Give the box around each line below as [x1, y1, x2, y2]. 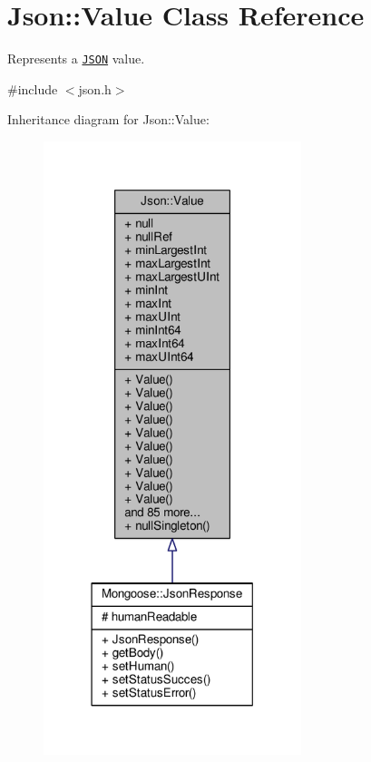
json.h [78, 79, 112, 98]
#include [7, 79, 58, 98]
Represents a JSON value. [7, 49, 145, 68]
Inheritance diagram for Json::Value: [7, 110, 210, 129]
